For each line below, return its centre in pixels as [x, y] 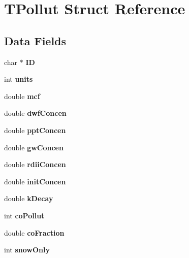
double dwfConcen [35, 113]
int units [19, 79]
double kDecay [29, 198]
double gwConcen [34, 147]
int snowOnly [27, 250]
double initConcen [35, 181]
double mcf [22, 96]
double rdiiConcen [35, 164]
